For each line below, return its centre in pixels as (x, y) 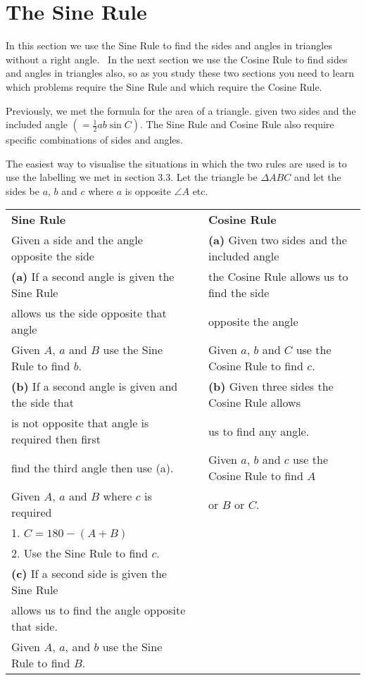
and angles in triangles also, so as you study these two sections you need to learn (180, 73)
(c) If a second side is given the (89, 574)
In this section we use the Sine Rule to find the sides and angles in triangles (169, 45)
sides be (23, 190)
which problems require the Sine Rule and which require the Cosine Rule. (164, 86)
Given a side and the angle (77, 240)
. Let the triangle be (214, 177)
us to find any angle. (259, 431)
